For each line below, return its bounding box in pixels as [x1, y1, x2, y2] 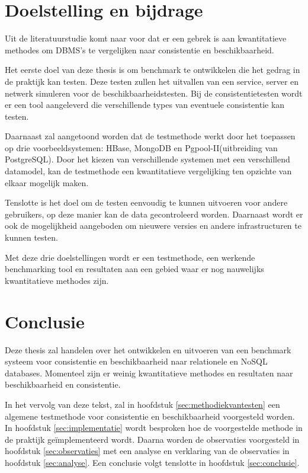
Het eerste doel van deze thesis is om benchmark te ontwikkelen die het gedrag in [5, 63, 300, 76]
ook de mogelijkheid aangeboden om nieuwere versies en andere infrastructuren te [5, 219, 301, 232]
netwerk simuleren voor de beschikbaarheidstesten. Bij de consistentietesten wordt [5, 87, 303, 99]
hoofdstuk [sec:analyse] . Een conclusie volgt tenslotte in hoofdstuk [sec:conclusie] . [5, 456, 300, 468]
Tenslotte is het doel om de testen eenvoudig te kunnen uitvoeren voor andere [5, 196, 288, 209]
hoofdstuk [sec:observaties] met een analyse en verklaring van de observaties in [5, 445, 290, 457]
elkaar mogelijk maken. [5, 176, 89, 188]
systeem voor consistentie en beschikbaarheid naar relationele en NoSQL [5, 355, 268, 367]
